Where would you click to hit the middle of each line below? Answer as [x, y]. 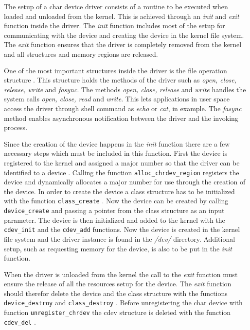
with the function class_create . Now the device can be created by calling [116, 201]
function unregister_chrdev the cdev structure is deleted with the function [117, 312]
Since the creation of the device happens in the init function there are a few [117, 143]
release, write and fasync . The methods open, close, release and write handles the [125, 89]
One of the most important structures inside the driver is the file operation [116, 70]
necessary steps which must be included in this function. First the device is [116, 153]
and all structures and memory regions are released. [81, 54]
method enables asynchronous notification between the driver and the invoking [121, 118]
